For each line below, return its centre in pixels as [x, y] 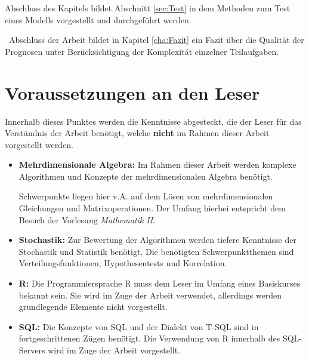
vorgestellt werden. [39, 144]
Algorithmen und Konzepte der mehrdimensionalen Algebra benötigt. [146, 176]
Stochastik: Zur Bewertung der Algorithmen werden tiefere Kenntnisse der [157, 240]
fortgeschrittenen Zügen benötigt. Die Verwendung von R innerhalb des [149, 338]
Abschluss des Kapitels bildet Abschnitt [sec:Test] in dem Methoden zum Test [148, 8]
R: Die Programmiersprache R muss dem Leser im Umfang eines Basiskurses [160, 283]
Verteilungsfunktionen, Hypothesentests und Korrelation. [123, 263]
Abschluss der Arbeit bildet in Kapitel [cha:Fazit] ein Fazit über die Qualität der [156, 40]
